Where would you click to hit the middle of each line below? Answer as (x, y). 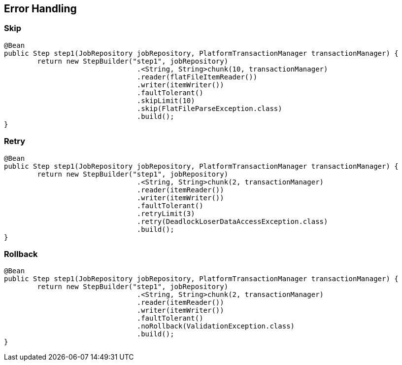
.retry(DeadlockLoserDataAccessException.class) (232, 221)
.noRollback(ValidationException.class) (216, 326)
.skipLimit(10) (166, 100)
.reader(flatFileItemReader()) (197, 77)
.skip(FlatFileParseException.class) (209, 108)
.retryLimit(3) (166, 213)
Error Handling (40, 9)
